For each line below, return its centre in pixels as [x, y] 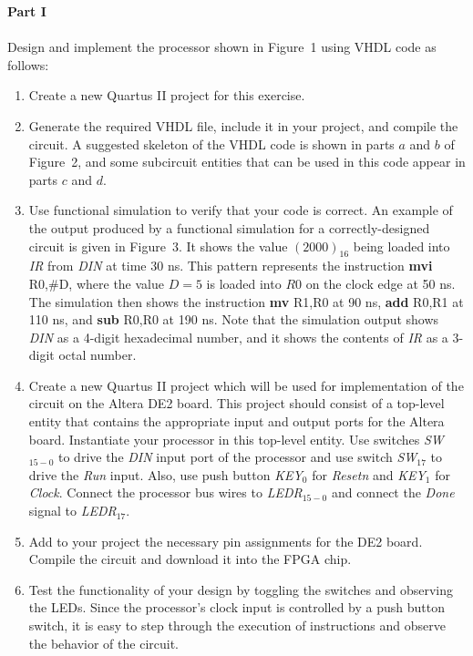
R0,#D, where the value [96, 283]
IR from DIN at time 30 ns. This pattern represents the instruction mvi [231, 266]
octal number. [98, 355]
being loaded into [401, 246]
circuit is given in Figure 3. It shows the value [158, 246]
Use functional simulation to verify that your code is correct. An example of [241, 210]
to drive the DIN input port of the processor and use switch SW [238, 457]
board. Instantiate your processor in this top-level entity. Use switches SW [236, 439]
